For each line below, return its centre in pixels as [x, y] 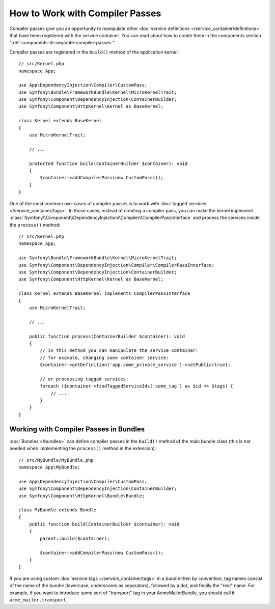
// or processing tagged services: [84, 379]
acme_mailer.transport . [38, 600]
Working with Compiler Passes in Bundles [77, 429]
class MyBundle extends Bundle [58, 510]
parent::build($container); [75, 538]
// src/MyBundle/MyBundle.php [56, 460]
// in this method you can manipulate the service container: [119, 351]
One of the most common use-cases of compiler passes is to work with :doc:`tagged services [108, 203]
